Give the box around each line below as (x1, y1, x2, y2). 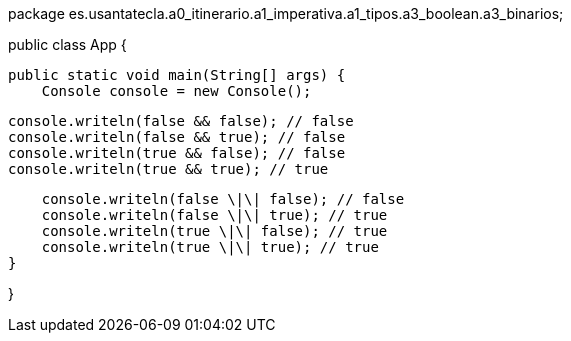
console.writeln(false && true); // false (8, 129, 346, 145)
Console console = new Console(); (41, 83, 312, 99)
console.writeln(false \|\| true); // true (41, 207, 388, 223)
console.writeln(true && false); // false (8, 145, 346, 161)
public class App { (8, 36, 127, 53)
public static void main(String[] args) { (8, 67, 346, 83)
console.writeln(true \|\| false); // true (41, 223, 388, 239)
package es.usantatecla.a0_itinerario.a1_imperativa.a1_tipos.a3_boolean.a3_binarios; (8, 5, 564, 22)
